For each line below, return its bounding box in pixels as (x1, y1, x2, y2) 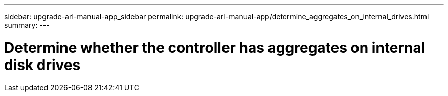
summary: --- (4, 21, 50, 29)
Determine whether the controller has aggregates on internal (4, 39, 425, 56)
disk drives (4, 56, 81, 74)
